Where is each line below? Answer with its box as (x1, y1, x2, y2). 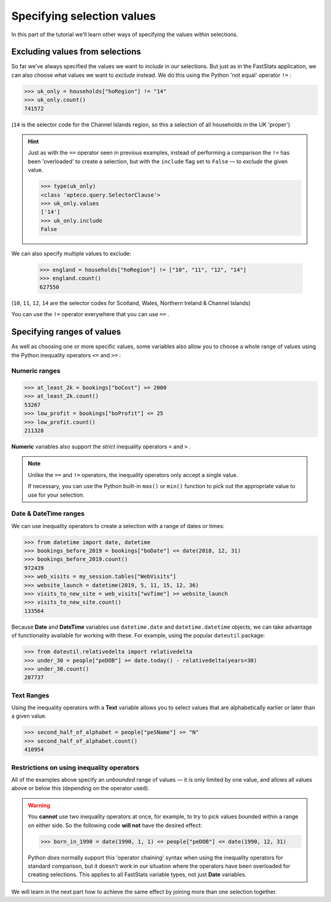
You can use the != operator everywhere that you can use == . (11, 311, 170, 318)
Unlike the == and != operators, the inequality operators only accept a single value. (28, 471, 238, 478)
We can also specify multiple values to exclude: (11, 250, 132, 257)
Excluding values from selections (11, 47, 141, 57)
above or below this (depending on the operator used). (11, 785, 150, 792)
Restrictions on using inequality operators (11, 763, 140, 772)
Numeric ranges (11, 367, 61, 375)
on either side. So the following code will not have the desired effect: (28, 822, 202, 829)
